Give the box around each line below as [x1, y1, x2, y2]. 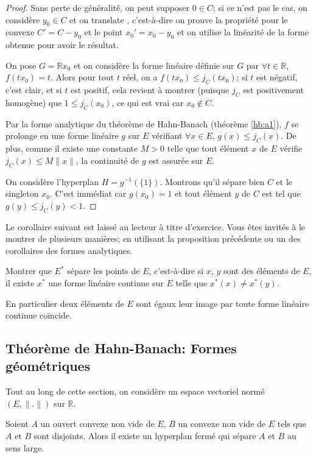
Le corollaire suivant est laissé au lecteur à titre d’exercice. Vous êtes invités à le [5, 220, 305, 233]
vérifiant [152, 129, 183, 142]
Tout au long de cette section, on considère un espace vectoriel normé [5, 385, 265, 398]
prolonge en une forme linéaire [5, 129, 119, 142]
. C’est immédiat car [49, 187, 127, 200]
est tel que [262, 187, 301, 200]
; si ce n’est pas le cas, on [212, 1, 307, 13]
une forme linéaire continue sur [48, 276, 164, 289]
